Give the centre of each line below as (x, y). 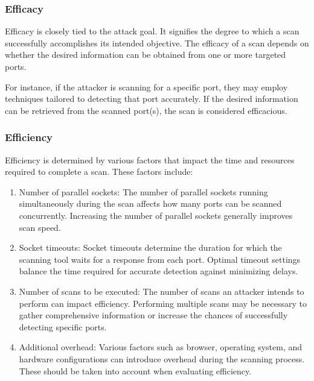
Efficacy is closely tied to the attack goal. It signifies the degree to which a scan (152, 31)
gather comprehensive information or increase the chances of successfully (153, 315)
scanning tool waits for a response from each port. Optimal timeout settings (160, 259)
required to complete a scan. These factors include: (99, 172)
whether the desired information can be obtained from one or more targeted (146, 55)
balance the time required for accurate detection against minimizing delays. (159, 271)
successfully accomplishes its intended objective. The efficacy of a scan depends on (157, 43)
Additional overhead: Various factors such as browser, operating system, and (161, 347)
